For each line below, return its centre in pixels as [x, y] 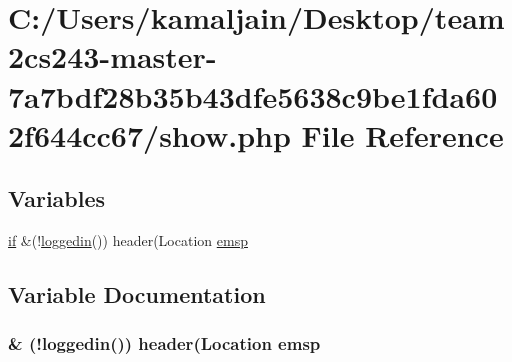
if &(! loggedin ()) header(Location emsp [128, 240]
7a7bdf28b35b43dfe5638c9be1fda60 [253, 95]
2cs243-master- [112, 56]
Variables [57, 198]
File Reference [402, 134]
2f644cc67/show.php [149, 134]
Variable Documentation [137, 294]
